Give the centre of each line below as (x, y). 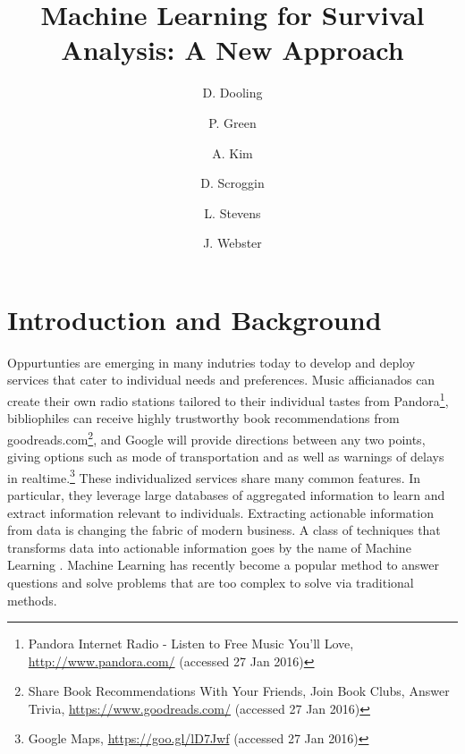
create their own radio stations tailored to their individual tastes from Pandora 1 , (228, 399)
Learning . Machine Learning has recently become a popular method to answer (223, 565)
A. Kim (232, 152)
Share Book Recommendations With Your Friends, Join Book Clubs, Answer (239, 691)
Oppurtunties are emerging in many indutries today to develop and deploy (211, 362)
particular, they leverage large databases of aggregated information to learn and (226, 494)
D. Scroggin (232, 183)
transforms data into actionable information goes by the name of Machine (209, 547)
